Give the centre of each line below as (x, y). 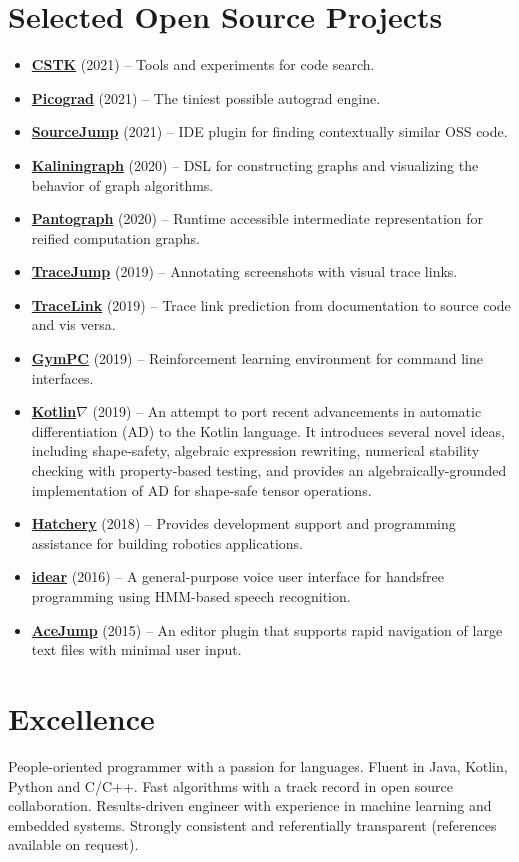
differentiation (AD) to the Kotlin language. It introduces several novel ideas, (268, 430)
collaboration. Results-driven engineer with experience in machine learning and (250, 805)
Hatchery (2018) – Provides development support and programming (243, 523)
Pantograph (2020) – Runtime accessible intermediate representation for (257, 218)
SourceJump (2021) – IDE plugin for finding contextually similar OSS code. (269, 131)
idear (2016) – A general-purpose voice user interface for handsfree (237, 576)
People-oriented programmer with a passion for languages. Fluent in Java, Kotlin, (258, 765)
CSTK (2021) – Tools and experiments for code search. (203, 64)
